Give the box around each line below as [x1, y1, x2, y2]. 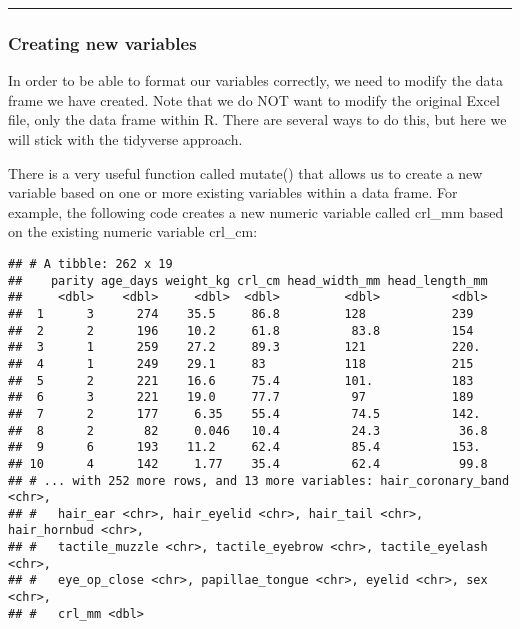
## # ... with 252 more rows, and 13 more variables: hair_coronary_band [8, 473, 510, 488]
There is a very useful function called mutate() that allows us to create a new [8, 162, 483, 183]
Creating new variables [8, 30, 197, 55]
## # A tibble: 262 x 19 [8, 256, 173, 271]
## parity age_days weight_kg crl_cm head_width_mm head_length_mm [8, 273, 488, 288]
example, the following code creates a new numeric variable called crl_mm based [8, 201, 504, 222]
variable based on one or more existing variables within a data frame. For [8, 182, 458, 203]
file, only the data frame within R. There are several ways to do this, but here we [8, 109, 507, 130]
